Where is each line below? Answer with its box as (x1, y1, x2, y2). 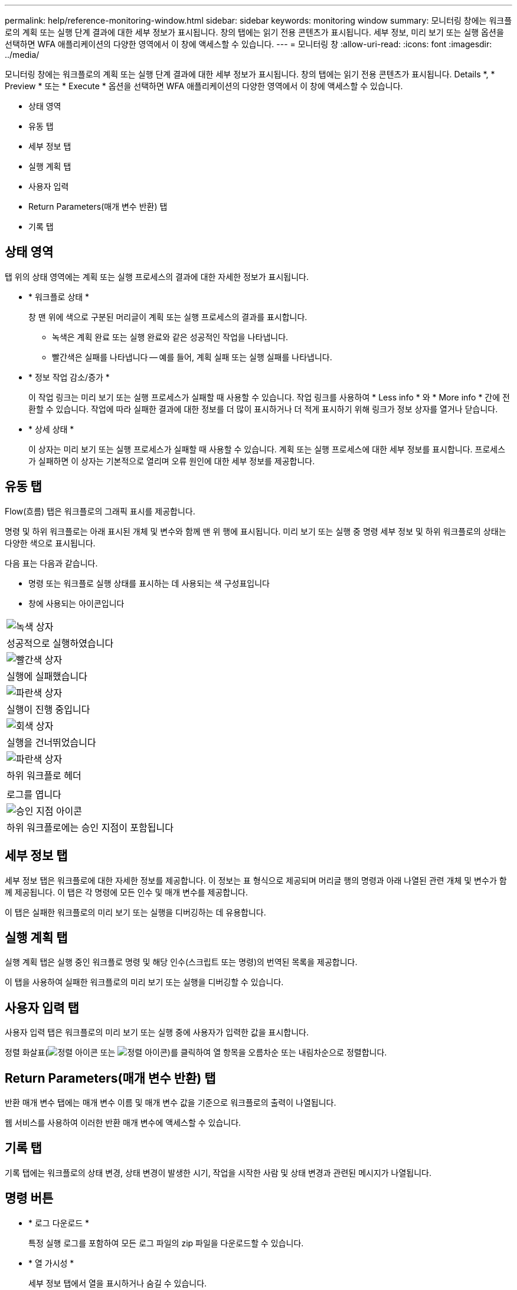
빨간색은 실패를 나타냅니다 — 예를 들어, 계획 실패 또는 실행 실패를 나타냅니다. (52, 351, 332, 362)
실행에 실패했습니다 (6, 670, 87, 682)
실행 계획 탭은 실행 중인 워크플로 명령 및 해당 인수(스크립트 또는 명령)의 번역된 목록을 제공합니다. (5, 957, 358, 967)
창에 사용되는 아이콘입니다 (28, 598, 125, 608)
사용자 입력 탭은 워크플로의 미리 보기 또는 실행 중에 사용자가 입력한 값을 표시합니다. (5, 1027, 309, 1038)
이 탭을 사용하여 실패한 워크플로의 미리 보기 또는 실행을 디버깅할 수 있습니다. (5, 977, 284, 988)
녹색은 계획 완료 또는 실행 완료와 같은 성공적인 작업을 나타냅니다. (52, 331, 289, 342)
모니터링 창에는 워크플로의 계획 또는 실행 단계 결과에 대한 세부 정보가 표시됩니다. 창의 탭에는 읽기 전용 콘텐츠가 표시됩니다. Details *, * (5, 69, 495, 79)
